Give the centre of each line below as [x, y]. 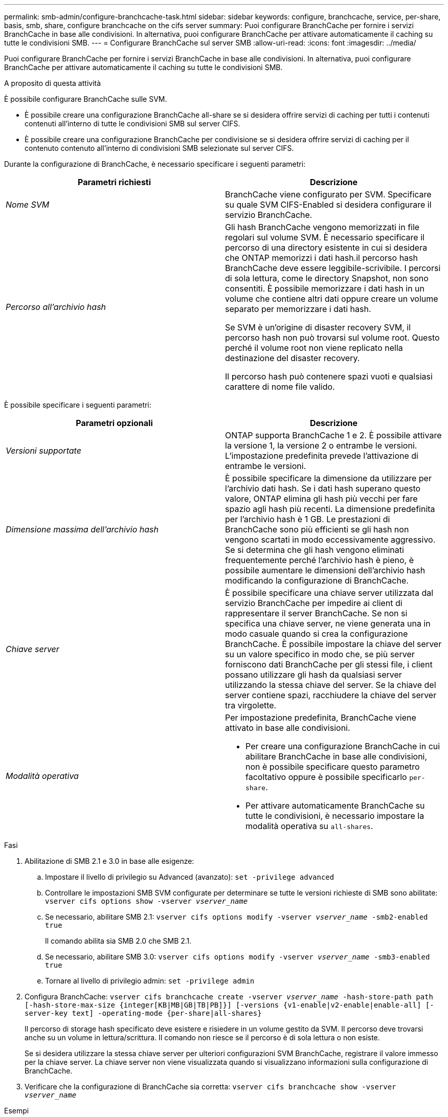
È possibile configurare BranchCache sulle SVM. [86, 99]
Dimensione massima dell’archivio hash [82, 529]
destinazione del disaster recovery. [293, 358]
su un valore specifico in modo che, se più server [320, 654]
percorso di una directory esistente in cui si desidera [326, 248]
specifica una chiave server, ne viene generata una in [328, 623]
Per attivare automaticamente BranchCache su [335, 806]
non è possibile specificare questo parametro [333, 767]
